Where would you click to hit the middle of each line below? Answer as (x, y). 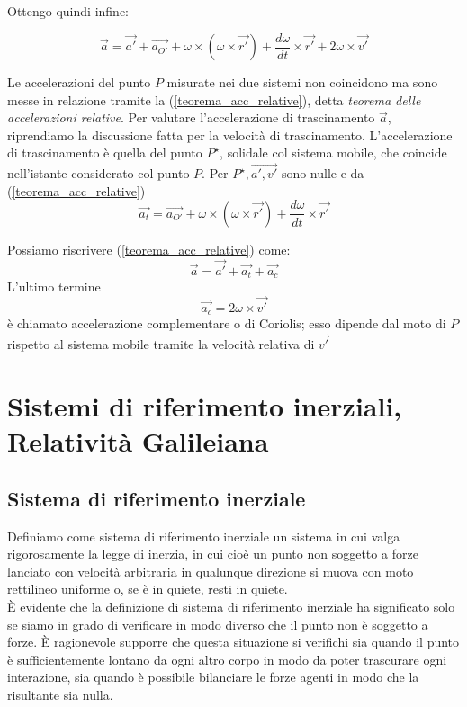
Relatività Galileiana (138, 441)
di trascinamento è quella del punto (105, 152)
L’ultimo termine (54, 286)
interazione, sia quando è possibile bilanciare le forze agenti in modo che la (213, 677)
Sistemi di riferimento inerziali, (205, 406)
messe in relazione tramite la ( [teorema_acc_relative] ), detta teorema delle (214, 99)
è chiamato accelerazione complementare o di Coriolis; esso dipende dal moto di (227, 323)
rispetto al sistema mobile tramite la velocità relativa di (161, 344)
